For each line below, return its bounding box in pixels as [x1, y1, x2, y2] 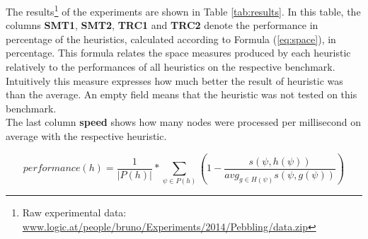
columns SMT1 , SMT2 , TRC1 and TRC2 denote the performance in [6, 18, 318, 33]
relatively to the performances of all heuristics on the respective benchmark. [6, 59, 335, 74]
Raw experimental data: [22, 205, 127, 220]
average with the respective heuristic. [6, 129, 167, 143]
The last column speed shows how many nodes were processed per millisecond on [6, 115, 362, 129]
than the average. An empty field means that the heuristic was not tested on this [6, 87, 357, 102]
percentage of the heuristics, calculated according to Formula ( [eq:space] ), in [6, 31, 336, 46]
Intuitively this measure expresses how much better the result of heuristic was [6, 73, 343, 88]
